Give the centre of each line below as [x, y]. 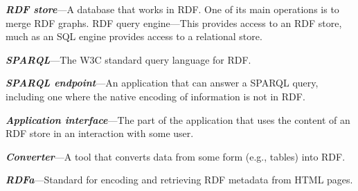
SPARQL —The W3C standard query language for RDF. [128, 59]
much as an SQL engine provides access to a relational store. [134, 36]
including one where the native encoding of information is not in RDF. [155, 96]
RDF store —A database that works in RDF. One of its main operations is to [172, 9]
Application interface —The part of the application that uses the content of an [178, 119]
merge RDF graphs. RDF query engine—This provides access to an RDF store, [174, 22]
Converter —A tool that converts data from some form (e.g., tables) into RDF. [176, 156]
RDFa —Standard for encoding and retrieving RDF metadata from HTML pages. [179, 180]
